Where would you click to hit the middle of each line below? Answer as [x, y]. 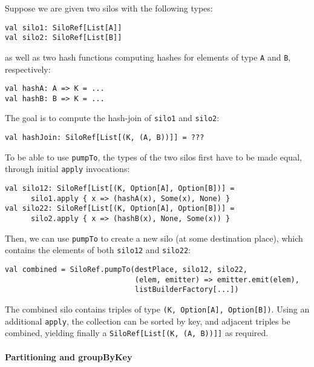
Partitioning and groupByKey [69, 356]
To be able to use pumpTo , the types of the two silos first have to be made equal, [153, 157]
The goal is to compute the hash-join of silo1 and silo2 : [112, 118]
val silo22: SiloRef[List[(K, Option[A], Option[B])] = [120, 209]
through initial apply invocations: [67, 169]
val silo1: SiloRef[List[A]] [64, 28]
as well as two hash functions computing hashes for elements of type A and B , [148, 57]
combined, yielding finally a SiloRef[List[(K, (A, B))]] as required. [137, 333]
